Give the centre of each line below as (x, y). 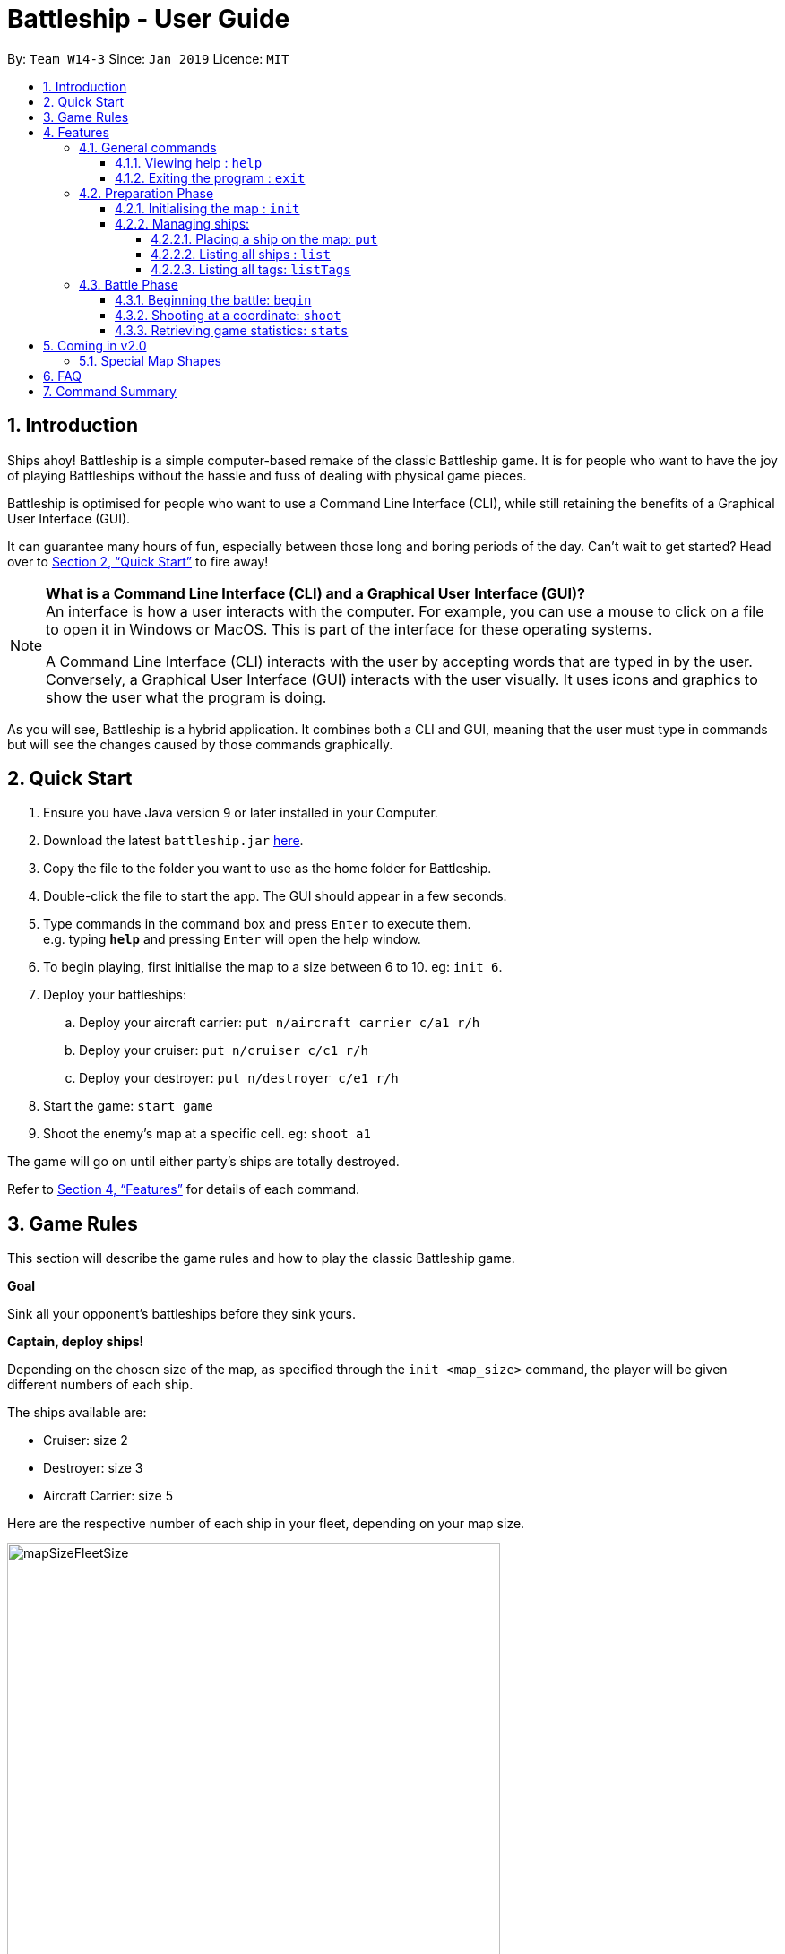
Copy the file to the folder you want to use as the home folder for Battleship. (267, 869)
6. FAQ (63, 376)
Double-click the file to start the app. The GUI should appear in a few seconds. (275, 896)
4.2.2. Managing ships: (182, 223)
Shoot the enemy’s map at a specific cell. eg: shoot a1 (207, 1134)
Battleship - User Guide (149, 19)
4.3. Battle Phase (129, 284)
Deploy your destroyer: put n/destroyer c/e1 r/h (239, 1078)
